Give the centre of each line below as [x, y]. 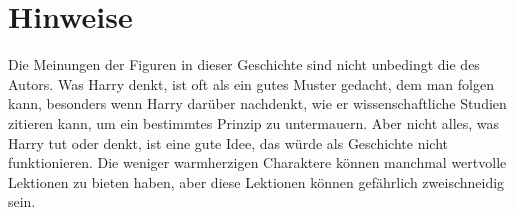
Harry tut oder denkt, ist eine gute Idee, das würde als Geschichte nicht [228, 142]
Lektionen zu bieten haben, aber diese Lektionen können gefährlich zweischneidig [256, 181]
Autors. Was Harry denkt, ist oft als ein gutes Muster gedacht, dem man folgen [251, 83]
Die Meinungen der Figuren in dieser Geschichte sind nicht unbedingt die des [244, 64]
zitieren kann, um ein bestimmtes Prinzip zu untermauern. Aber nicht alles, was [254, 122]
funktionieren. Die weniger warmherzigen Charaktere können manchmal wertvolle [257, 162]
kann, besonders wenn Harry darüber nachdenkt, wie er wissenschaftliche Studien [257, 103]
